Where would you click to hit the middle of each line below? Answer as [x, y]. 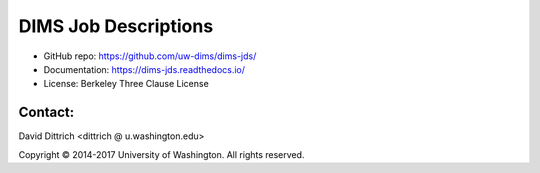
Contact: [46, 112]
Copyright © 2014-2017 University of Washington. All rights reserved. [161, 154]
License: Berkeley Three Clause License [126, 84]
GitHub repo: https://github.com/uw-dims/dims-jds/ [150, 56]
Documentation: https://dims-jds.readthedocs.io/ [144, 69]
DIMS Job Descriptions [116, 26]
